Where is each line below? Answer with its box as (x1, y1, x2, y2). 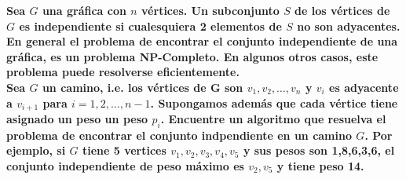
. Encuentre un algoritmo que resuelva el (160, 111, 386, 127)
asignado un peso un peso (6, 111, 148, 127)
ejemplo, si (6, 142, 66, 159)
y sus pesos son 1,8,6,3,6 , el (243, 142, 395, 159)
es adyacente (329, 79, 399, 95)
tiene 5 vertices (82, 142, 166, 159)
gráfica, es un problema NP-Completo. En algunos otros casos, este (6, 48, 379, 64)
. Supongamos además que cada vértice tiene (150, 94, 398, 111)
